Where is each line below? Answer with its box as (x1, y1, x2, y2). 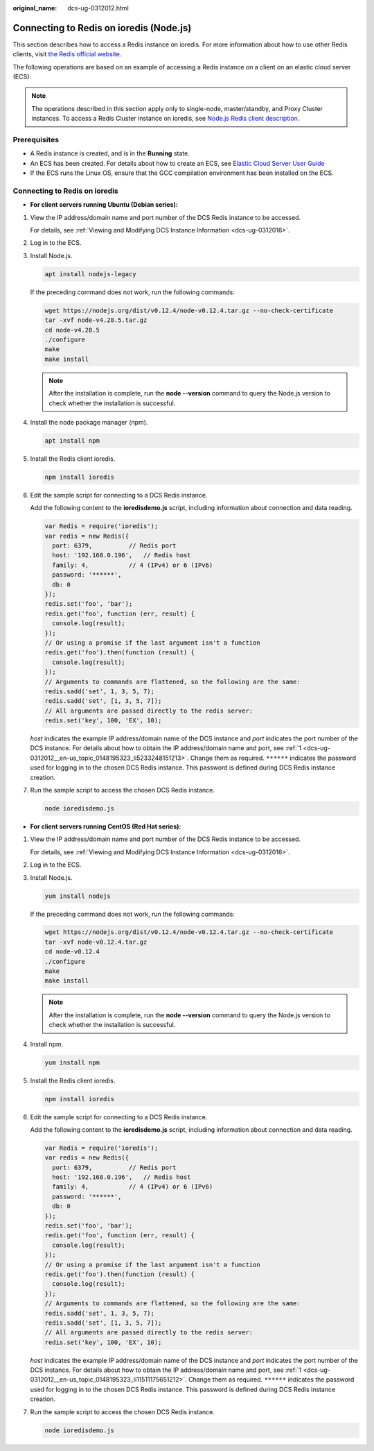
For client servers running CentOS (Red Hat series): (30, 822, 181, 831)
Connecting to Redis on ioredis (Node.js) (12, 22, 192, 34)
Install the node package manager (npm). (30, 418, 148, 426)
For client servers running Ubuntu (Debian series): (30, 201, 178, 209)
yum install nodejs (44, 892, 111, 900)
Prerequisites (12, 135, 59, 145)
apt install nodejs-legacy (44, 270, 136, 278)
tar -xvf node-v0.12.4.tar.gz (44, 937, 148, 946)
